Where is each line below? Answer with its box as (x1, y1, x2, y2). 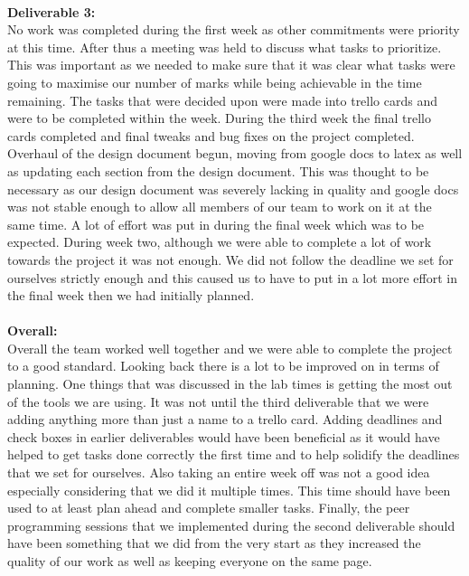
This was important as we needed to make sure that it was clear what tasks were (7, 55, 455, 74)
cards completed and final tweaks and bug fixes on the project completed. (7, 126, 415, 145)
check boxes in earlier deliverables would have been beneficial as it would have (7, 427, 440, 446)
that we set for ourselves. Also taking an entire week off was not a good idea (7, 463, 430, 482)
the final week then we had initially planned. (7, 286, 255, 305)
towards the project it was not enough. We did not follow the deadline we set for (7, 250, 454, 269)
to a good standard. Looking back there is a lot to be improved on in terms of (7, 356, 439, 375)
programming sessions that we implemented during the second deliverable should (7, 515, 455, 534)
